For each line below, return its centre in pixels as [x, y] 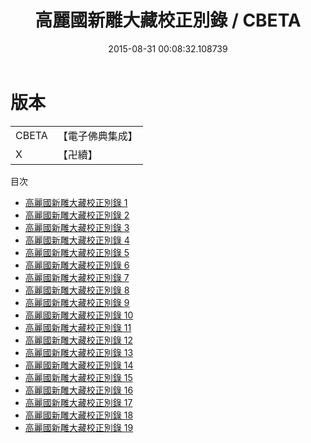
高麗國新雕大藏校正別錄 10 [79, 315]
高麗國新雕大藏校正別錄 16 [79, 390]
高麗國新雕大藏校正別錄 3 [77, 227]
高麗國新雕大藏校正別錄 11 [78, 327]
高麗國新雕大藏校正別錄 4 [77, 240]
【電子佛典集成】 [97, 136]
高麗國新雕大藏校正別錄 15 [78, 377]
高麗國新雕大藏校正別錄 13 [79, 352]
